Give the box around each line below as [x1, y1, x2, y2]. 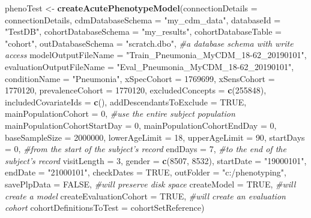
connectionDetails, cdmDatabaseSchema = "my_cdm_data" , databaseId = [5, 13, 281, 26]
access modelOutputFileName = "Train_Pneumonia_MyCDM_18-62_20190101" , [5, 49, 307, 61]
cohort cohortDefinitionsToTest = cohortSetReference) [5, 201, 205, 214]
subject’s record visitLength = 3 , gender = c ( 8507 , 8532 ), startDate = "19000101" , [5, 154, 307, 166]
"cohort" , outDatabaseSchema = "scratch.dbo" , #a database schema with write [5, 37, 294, 49]
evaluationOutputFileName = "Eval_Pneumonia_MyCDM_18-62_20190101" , [5, 60, 294, 72]
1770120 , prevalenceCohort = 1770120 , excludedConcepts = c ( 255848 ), [5, 84, 267, 96]
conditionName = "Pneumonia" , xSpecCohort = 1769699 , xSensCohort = [5, 72, 275, 84]
